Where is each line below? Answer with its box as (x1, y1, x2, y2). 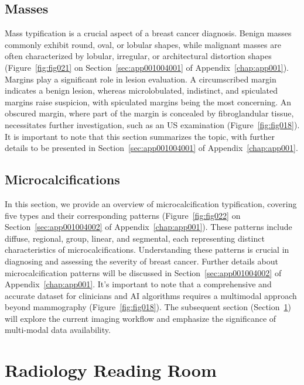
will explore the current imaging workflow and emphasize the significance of (5, 312, 276, 324)
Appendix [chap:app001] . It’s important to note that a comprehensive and (5, 278, 272, 290)
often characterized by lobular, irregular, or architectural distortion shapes (5, 50, 272, 62)
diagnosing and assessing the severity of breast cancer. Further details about (5, 255, 278, 267)
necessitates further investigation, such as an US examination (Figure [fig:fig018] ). (5, 118, 300, 130)
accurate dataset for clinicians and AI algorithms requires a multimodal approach (5, 289, 297, 301)
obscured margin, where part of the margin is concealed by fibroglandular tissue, (5, 107, 294, 119)
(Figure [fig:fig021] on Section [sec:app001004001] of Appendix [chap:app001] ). (5, 61, 289, 73)
